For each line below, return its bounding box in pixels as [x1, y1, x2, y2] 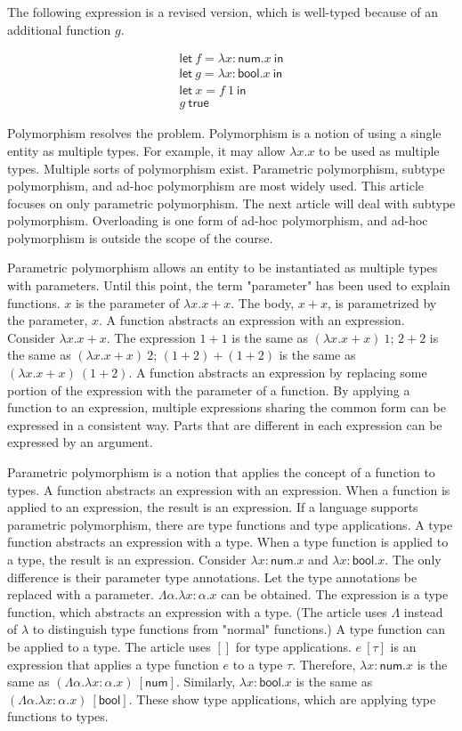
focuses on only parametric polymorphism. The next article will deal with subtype [7, 193, 456, 212]
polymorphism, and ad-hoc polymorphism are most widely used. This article [7, 176, 425, 195]
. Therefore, [292, 654, 356, 673]
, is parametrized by [327, 293, 437, 312]
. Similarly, [175, 672, 236, 691]
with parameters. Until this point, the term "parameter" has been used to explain [7, 276, 450, 295]
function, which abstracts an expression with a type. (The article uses [7, 602, 387, 621]
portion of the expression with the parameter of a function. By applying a [7, 380, 410, 399]
